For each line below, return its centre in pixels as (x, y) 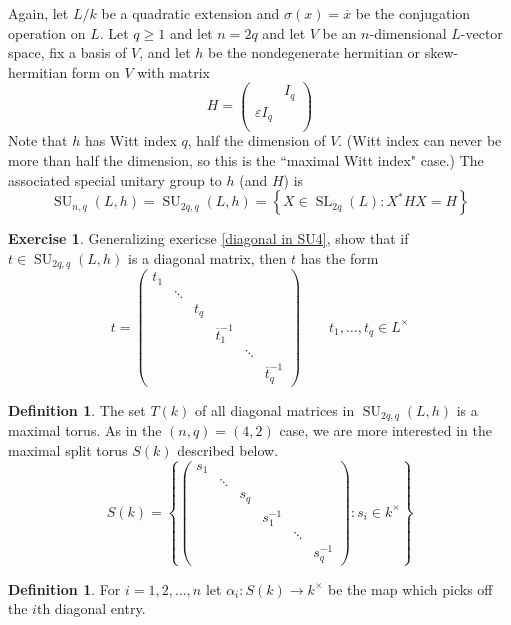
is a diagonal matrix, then (207, 257)
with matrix (173, 71)
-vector (481, 32)
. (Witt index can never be (420, 140)
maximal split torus (68, 449)
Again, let (38, 13)
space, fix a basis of (67, 52)
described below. (228, 449)
